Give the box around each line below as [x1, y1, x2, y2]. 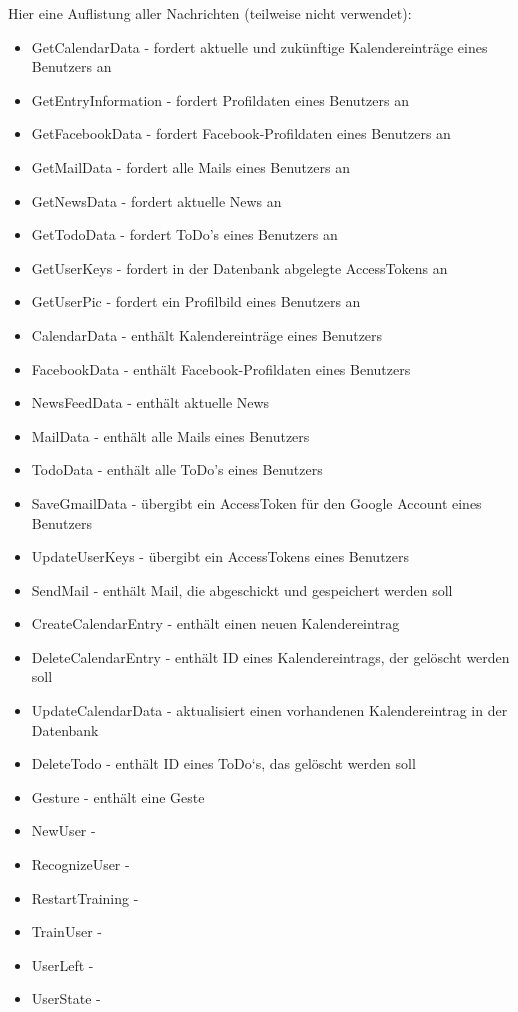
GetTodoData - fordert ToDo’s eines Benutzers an [31, 224, 338, 245]
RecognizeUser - [31, 854, 130, 875]
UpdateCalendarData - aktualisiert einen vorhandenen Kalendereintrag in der [31, 700, 508, 721]
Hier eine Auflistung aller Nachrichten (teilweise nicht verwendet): [8, 3, 412, 23]
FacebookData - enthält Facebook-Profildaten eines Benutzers [31, 358, 411, 379]
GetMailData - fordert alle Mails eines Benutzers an [31, 156, 350, 177]
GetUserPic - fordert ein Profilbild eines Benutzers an [31, 291, 361, 312]
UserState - [31, 988, 101, 1009]
